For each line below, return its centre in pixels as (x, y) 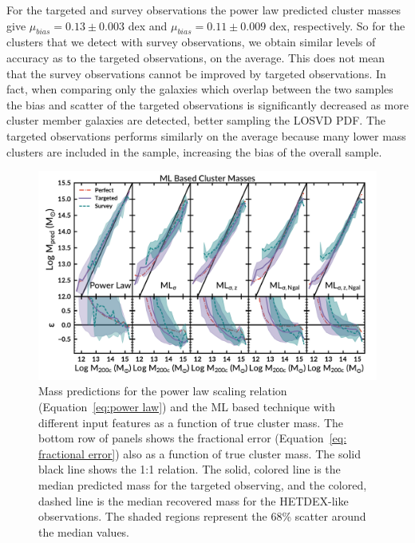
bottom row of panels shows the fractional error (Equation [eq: (193, 438)
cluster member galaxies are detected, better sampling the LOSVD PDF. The (196, 120)
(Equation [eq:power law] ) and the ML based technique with (187, 407)
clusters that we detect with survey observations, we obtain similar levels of (191, 42)
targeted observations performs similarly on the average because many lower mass (206, 135)
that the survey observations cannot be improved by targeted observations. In (196, 73)
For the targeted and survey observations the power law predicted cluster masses (204, 10)
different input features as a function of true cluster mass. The (191, 422)
